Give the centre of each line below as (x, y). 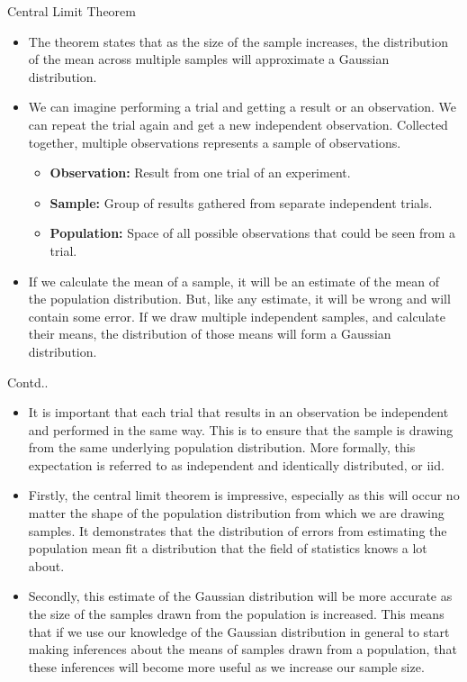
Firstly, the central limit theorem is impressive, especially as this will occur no (244, 495)
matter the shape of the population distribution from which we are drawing (236, 513)
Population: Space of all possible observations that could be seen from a (253, 233)
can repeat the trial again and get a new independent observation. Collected (238, 124)
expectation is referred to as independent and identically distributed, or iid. (236, 464)
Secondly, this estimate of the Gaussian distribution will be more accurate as (240, 596)
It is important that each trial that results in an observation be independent (238, 412)
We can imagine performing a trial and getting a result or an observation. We (242, 107)
